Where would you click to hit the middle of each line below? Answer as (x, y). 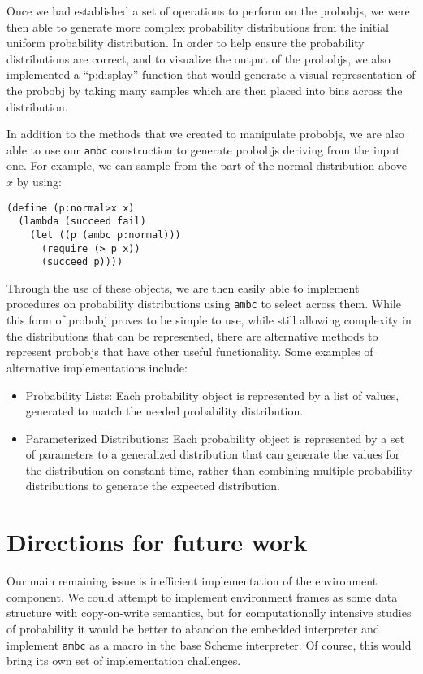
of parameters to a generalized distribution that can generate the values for (213, 454)
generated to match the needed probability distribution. (164, 411)
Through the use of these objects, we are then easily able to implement (183, 287)
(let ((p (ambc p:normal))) (105, 235)
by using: (39, 181)
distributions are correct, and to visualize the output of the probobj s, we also (199, 58)
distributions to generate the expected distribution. (153, 486)
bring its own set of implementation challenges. (124, 661)
